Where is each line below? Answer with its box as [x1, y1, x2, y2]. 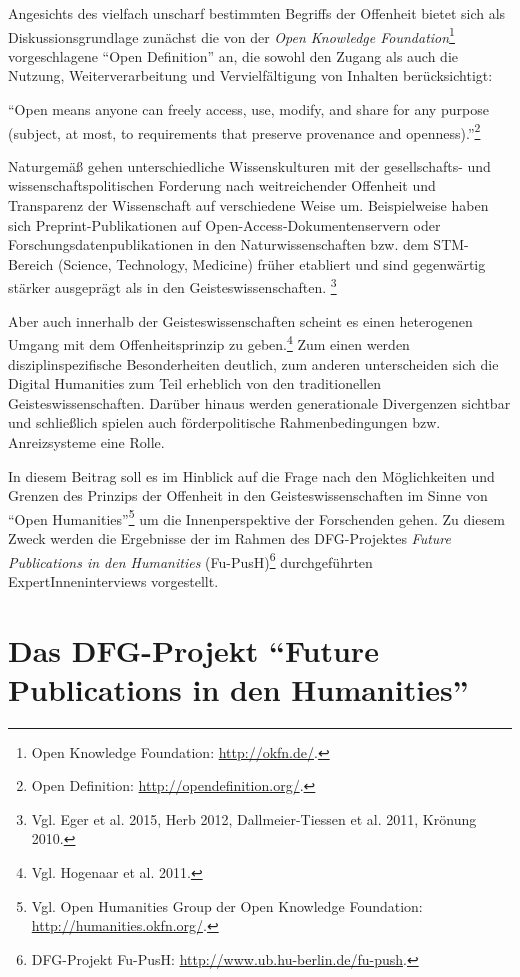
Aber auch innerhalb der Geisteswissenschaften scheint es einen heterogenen [8, 310, 473, 331]
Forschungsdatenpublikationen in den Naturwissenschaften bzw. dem [8, 234, 429, 255]
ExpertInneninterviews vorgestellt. [8, 570, 219, 591]
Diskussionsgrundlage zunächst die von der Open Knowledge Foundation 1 [8, 23, 455, 47]
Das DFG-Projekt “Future [8, 629, 379, 670]
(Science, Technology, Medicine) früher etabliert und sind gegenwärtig [57, 253, 486, 274]
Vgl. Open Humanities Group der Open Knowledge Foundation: [31, 895, 423, 916]
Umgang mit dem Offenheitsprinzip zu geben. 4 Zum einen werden [8, 331, 410, 354]
